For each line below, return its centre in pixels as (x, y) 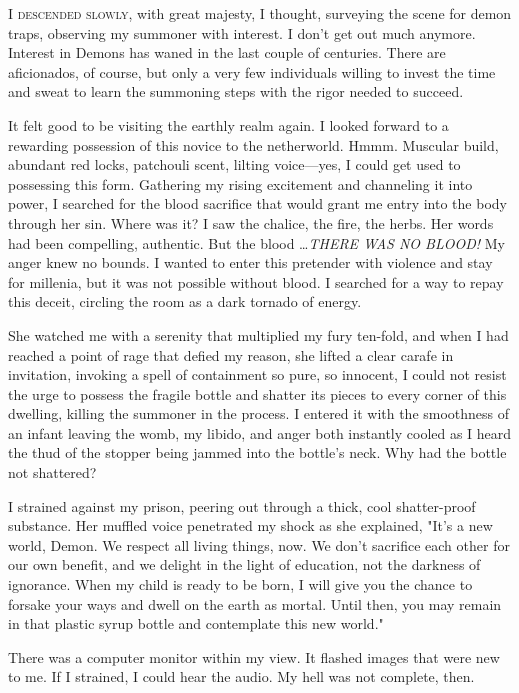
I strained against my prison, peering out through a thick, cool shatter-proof (242, 505)
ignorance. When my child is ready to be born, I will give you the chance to (240, 584)
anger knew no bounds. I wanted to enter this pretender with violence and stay (250, 262)
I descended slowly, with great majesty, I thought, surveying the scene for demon (260, 13)
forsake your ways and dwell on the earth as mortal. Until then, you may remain (255, 603)
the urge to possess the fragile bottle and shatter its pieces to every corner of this (257, 393)
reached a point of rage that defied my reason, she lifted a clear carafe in (231, 354)
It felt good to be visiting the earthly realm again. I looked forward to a (228, 124)
